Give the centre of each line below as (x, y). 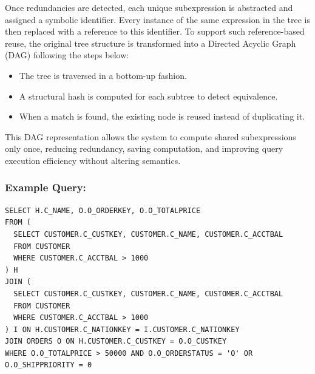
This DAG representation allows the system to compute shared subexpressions (151, 136)
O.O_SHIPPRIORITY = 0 (49, 365)
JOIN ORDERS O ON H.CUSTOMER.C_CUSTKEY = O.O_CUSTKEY (116, 342)
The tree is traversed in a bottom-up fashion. (103, 75)
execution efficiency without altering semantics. (93, 160)
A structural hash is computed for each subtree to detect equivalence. (148, 96)
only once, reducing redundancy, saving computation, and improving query (144, 148)
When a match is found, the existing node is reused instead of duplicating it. (162, 116)
